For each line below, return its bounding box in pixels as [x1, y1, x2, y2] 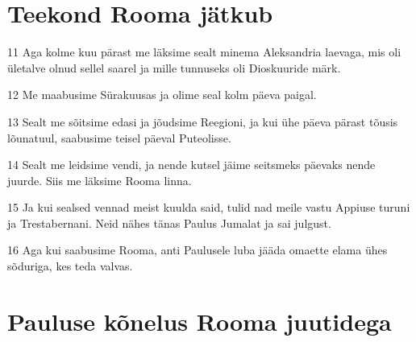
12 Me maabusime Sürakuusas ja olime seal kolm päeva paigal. [7, 86, 317, 103]
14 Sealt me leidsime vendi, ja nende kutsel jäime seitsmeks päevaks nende [7, 156, 376, 173]
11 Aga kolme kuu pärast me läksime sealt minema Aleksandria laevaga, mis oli [7, 43, 401, 60]
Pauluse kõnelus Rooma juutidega [7, 304, 392, 337]
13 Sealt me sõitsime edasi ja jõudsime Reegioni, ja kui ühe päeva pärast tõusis [7, 113, 398, 130]
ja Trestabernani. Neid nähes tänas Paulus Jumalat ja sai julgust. [7, 214, 331, 231]
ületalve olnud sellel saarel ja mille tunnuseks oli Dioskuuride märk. [7, 59, 341, 76]
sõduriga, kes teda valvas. [7, 258, 133, 274]
